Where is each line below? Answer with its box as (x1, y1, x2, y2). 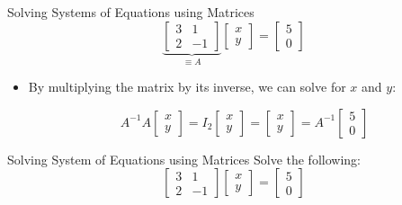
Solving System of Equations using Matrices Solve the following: (7, 149, 361, 168)
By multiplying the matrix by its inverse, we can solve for (28, 77, 346, 96)
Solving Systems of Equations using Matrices (7, 3, 255, 21)
